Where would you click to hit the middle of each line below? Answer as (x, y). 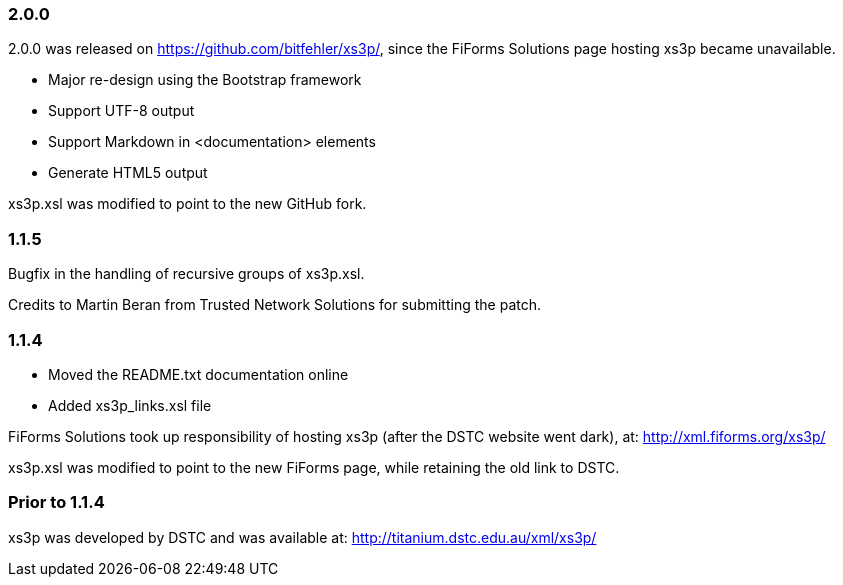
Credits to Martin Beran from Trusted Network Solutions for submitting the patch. (274, 305)
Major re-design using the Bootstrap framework (205, 80)
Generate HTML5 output (128, 173)
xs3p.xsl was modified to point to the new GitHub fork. (187, 204)
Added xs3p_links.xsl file (130, 405)
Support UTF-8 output (121, 111)
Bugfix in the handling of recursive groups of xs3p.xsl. (186, 274)
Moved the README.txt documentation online (198, 374)
